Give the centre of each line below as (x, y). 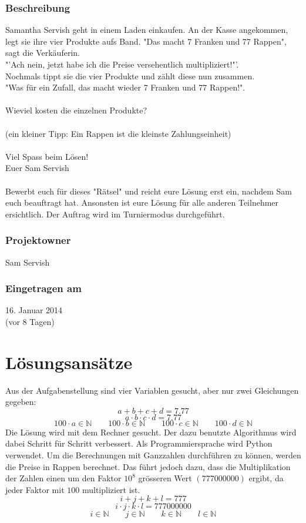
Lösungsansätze (69, 362)
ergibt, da (266, 478)
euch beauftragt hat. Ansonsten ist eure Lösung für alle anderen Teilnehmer (142, 202)
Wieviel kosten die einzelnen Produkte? (76, 110)
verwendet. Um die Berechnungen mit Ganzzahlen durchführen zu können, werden (153, 455)
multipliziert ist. (111, 489)
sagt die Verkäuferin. (43, 53)
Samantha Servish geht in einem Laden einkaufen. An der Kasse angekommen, (147, 30)
